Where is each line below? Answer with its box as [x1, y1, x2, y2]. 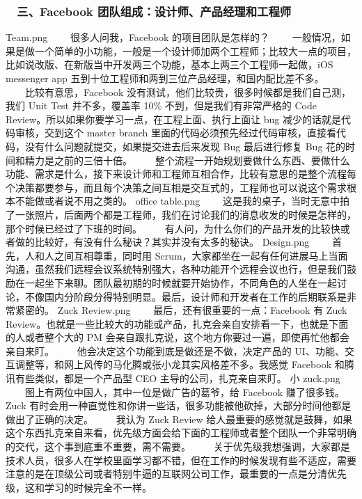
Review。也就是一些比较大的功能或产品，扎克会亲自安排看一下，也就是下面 [6, 316, 349, 331]
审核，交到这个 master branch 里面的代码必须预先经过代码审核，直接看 [15, 125, 336, 140]
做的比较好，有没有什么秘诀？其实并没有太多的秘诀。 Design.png [15, 235, 310, 249]
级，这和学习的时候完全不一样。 [6, 480, 152, 494]
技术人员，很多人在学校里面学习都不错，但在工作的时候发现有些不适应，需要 [6, 452, 356, 467]
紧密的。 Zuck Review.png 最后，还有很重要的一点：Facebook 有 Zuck [15, 303, 347, 317]
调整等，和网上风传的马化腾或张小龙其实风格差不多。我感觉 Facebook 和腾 [15, 357, 354, 372]
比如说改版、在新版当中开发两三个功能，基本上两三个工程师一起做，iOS [6, 57, 333, 72]
